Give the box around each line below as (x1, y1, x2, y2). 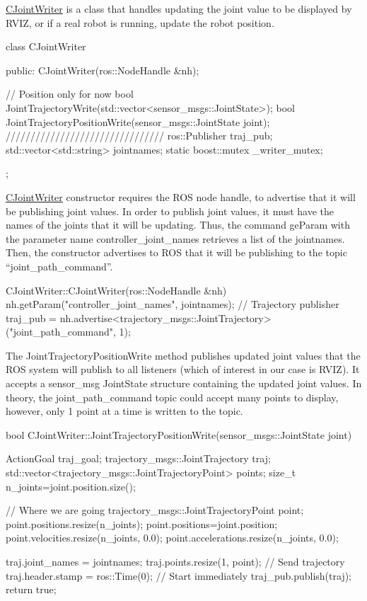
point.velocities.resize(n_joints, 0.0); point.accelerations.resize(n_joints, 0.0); (6, 530, 339, 545)
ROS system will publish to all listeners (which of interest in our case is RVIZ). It (6, 362, 360, 377)
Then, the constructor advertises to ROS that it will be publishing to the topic (6, 245, 347, 260)
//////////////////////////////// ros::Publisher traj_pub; (6, 128, 273, 143)
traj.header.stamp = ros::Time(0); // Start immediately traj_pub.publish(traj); (6, 568, 352, 583)
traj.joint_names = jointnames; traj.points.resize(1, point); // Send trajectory (6, 554, 345, 568)
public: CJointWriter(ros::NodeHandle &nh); (6, 62, 199, 77)
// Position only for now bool (6, 86, 134, 101)
